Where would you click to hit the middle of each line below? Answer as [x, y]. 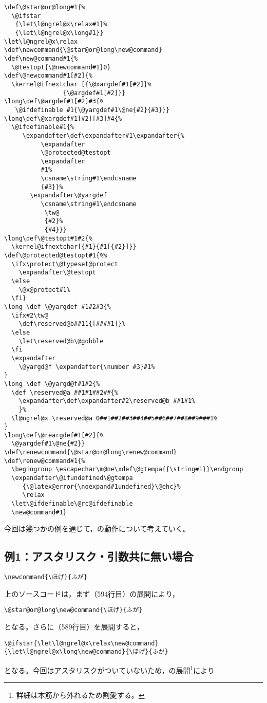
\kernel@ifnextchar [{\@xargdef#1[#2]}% [81, 84]
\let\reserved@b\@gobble [61, 341]
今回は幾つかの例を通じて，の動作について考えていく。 [97, 529]
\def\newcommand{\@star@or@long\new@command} [83, 50]
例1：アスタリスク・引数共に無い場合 [99, 556]
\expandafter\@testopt [57, 273]
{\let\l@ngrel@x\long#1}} [59, 33]
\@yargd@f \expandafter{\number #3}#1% [87, 367]
